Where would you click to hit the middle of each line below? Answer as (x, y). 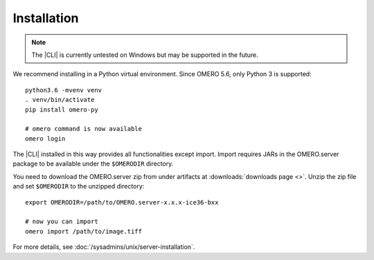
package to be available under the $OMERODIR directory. (93, 164)
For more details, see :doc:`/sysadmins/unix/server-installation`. (104, 247)
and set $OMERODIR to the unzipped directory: (79, 187)
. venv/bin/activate (60, 100)
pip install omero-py (62, 110)
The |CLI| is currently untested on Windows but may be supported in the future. (145, 55)
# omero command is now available (83, 129)
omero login (45, 138)
